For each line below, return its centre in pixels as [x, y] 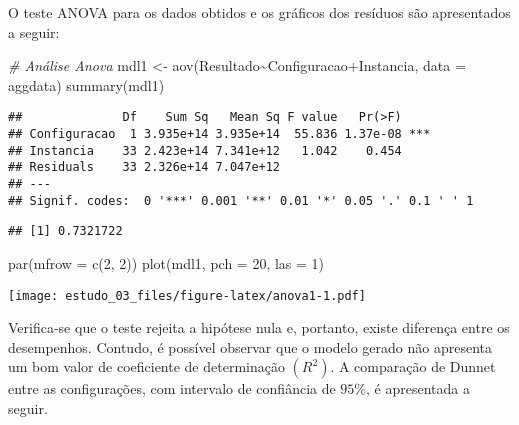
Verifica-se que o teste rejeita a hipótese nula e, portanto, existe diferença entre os [259, 327]
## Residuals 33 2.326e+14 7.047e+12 [144, 167]
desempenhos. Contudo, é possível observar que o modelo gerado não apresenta [250, 346]
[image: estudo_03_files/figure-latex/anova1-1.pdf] [187, 295]
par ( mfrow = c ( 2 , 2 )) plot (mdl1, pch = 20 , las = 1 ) [166, 262]
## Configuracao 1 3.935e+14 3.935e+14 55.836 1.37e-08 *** [219, 134]
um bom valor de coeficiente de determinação [146, 366]
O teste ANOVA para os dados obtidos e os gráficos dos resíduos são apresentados [259, 12]
